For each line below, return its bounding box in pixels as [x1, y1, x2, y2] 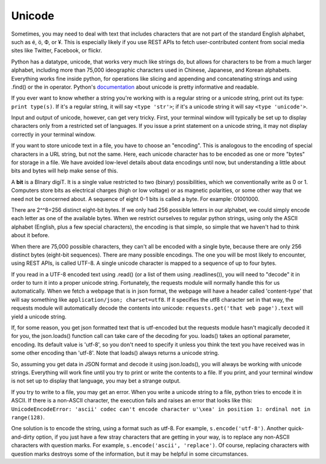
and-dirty [11, 433, 35, 440]
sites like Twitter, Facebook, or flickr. [11, 47, 103, 54]
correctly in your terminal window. [11, 130, 96, 138]
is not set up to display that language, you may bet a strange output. [11, 377, 181, 384]
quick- [287, 425, 304, 432]
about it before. [11, 232, 50, 239]
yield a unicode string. [11, 313, 66, 320]
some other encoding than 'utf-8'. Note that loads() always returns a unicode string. [11, 349, 220, 357]
